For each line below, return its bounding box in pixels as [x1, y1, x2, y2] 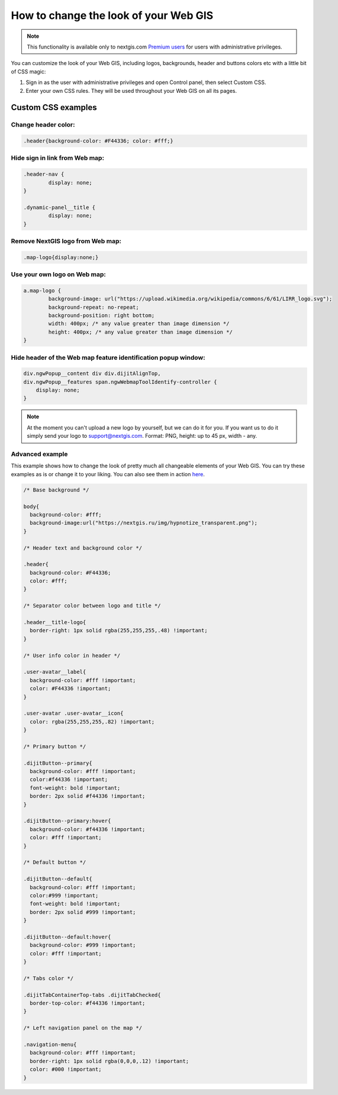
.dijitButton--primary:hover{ [23, 818, 111, 825]
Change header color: [11, 121, 75, 129]
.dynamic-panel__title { [23, 204, 96, 211]
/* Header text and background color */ [23, 544, 142, 551]
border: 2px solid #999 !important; [30, 909, 136, 915]
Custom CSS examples [11, 102, 97, 112]
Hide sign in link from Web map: [11, 154, 105, 162]
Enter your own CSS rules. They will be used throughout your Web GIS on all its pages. [25, 87, 237, 94]
